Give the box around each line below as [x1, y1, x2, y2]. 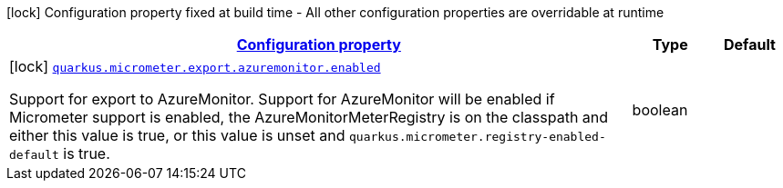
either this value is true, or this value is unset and [9, 126, 345, 144]
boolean [632, 101, 688, 119]
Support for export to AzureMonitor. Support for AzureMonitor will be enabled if [9, 90, 555, 108]
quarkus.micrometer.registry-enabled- [348, 130, 606, 143]
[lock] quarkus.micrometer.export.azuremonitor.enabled [9, 57, 381, 75]
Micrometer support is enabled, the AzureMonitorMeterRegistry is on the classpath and [9, 108, 609, 126]
